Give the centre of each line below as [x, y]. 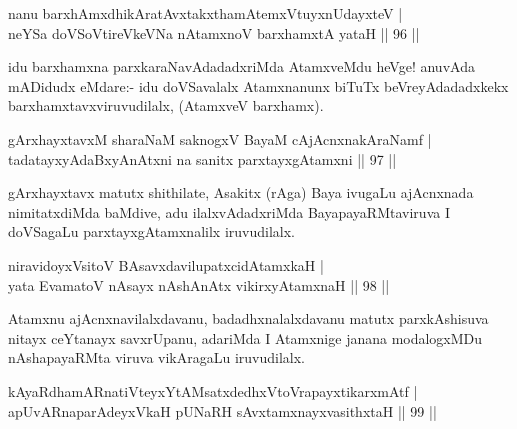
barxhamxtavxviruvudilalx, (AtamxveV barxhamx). [166, 105]
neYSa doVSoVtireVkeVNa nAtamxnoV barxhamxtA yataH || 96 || [214, 32]
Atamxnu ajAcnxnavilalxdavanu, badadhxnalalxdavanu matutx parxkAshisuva [248, 318]
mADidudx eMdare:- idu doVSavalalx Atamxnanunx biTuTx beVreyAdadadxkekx [258, 85]
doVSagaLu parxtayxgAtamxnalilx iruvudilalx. [151, 231]
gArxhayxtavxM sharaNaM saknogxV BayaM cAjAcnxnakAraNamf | [220, 138]
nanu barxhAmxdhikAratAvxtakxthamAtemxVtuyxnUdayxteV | [205, 13]
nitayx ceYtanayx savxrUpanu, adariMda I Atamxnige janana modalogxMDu [245, 337]
